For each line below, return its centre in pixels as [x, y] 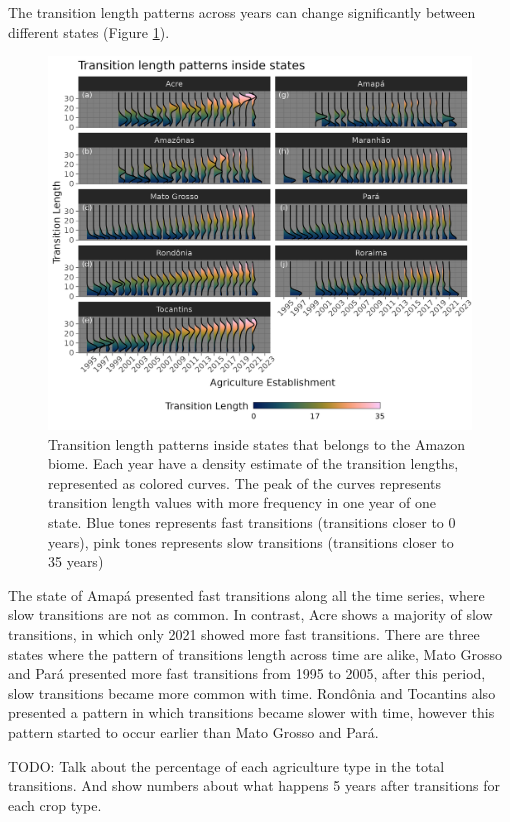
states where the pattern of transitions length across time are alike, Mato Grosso [255, 653]
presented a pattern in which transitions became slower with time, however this [251, 712]
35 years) [76, 561]
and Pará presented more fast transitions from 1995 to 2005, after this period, [247, 673]
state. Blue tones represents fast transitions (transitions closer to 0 [252, 522]
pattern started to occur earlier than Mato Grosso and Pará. [193, 731]
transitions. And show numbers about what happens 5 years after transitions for [254, 785]
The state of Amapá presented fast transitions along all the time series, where [246, 594]
